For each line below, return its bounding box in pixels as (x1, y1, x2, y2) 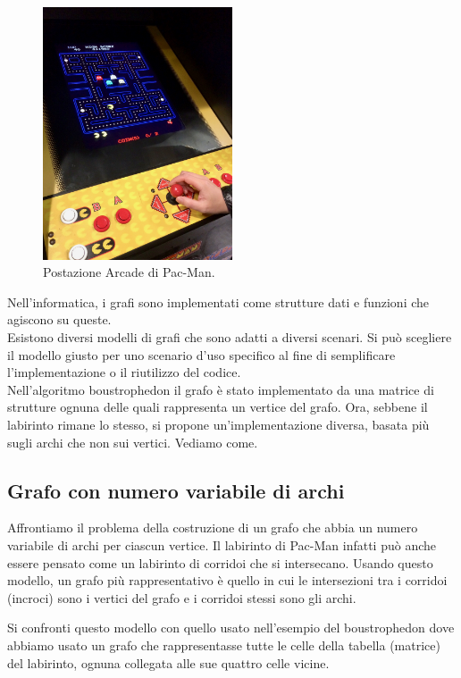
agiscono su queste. (7, 310, 112, 329)
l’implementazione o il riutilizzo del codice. (7, 363, 241, 381)
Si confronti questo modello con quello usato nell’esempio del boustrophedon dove (7, 618, 455, 637)
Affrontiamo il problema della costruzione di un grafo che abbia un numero (7, 518, 418, 537)
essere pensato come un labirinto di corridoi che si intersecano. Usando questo (7, 553, 433, 572)
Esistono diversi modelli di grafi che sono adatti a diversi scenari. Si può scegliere (7, 328, 452, 347)
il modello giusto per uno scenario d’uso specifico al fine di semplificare (7, 345, 396, 364)
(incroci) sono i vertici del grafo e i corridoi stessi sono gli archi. (7, 588, 356, 607)
